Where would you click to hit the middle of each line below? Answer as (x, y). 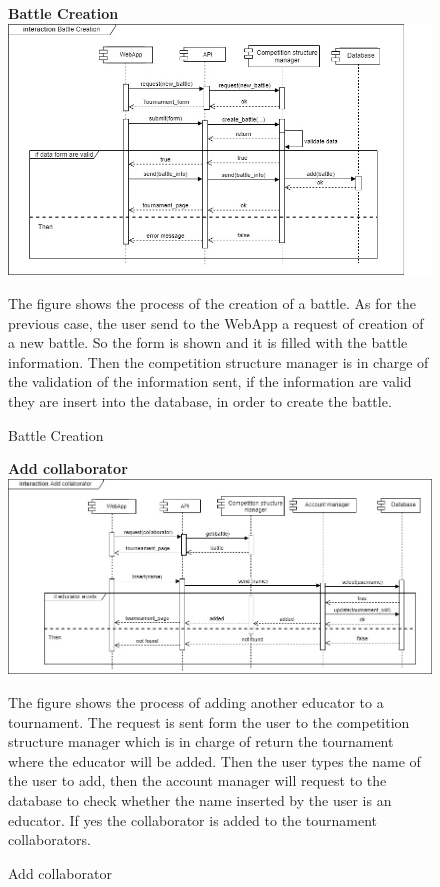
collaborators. (50, 839)
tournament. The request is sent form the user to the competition (209, 721)
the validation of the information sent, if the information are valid (210, 381)
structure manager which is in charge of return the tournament (201, 741)
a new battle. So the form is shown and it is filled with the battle (208, 342)
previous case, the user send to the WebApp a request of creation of (216, 322)
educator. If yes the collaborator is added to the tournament (192, 819)
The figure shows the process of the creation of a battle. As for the (212, 303)
